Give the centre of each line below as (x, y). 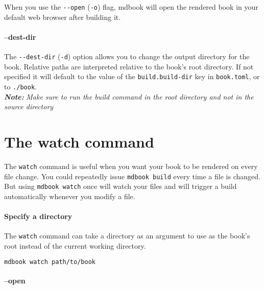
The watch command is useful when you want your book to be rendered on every (131, 166)
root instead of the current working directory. (75, 245)
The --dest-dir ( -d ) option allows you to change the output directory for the (127, 56)
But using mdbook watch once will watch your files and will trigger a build (121, 186)
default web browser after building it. (63, 17)
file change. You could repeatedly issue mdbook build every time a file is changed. (132, 176)
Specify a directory (38, 216)
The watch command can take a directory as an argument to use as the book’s (127, 236)
